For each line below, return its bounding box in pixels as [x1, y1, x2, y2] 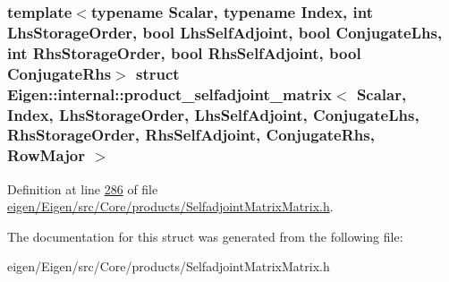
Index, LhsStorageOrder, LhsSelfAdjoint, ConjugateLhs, [7, 103, 419, 125]
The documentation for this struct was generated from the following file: [7, 226, 403, 245]
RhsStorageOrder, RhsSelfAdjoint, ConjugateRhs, [7, 124, 375, 146]
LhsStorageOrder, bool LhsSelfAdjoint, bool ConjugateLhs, [7, 21, 443, 43]
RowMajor [7, 144, 86, 167]
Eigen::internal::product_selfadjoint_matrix [7, 82, 332, 105]
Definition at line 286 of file [7, 179, 158, 198]
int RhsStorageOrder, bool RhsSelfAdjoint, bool [7, 41, 361, 64]
